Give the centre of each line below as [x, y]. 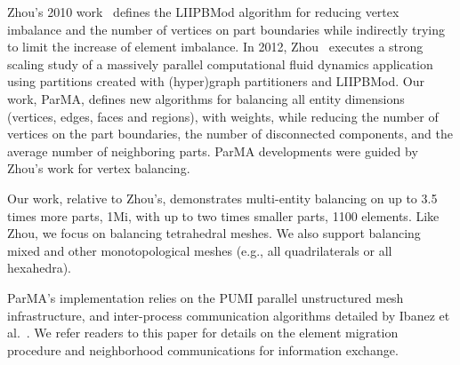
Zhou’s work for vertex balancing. [99, 168]
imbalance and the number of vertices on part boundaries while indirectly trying [226, 29]
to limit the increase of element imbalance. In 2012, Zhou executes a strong [215, 47]
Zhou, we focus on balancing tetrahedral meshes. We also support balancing [214, 233]
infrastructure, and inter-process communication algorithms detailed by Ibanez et [229, 315]
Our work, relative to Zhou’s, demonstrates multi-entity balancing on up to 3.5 [222, 198]
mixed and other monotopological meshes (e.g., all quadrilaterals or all [200, 250]
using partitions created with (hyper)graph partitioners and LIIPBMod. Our [216, 81]
